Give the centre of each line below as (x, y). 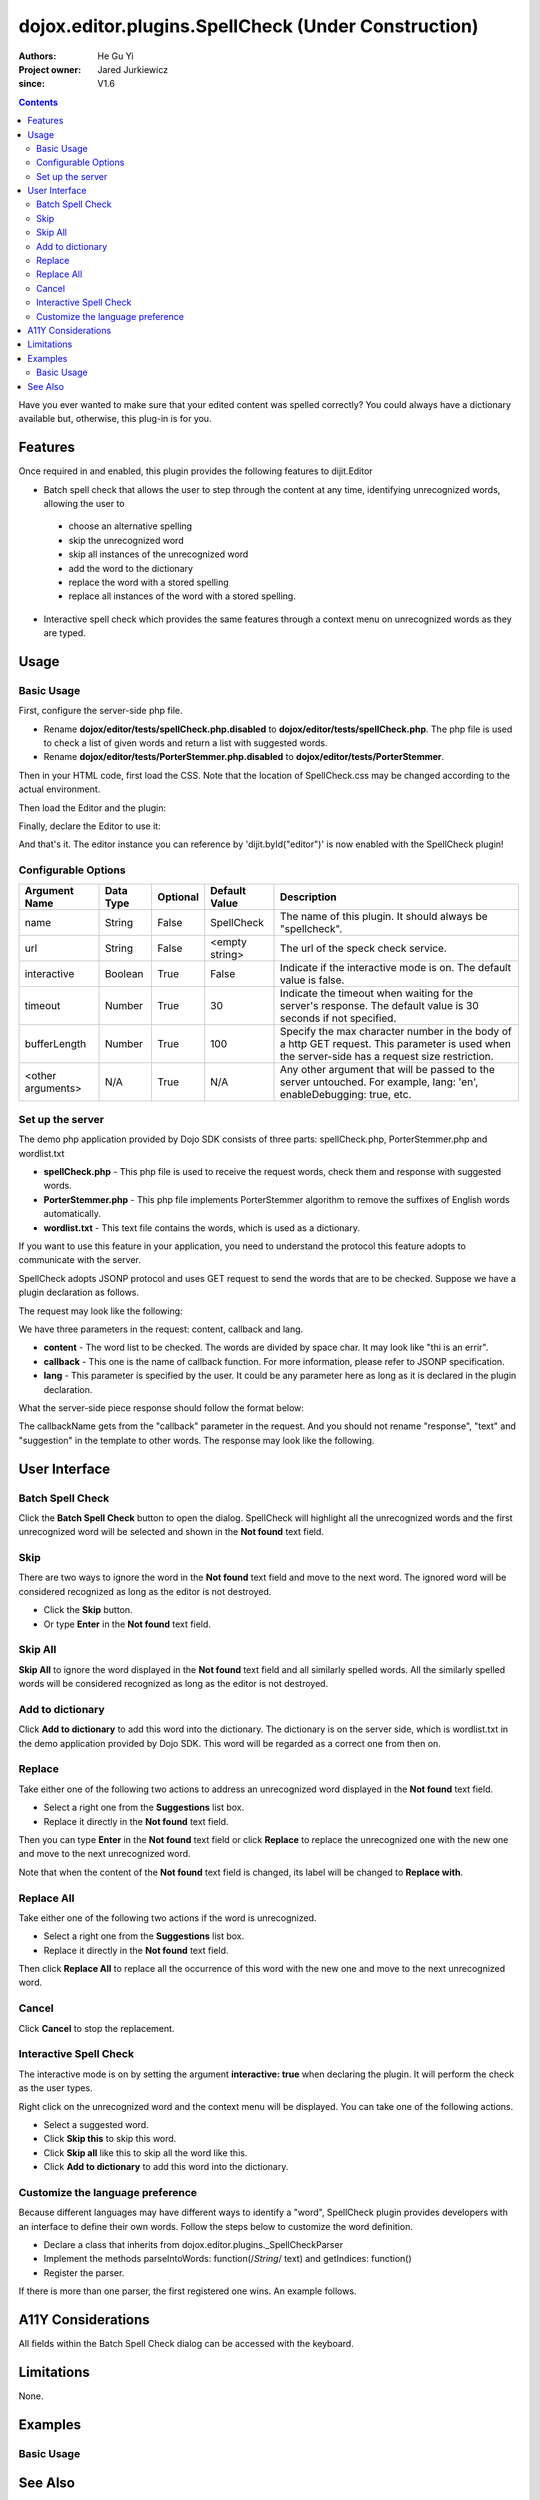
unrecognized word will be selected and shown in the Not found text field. (171, 1532)
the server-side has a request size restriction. (387, 1056)
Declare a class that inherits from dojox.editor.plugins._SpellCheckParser (193, 2244)
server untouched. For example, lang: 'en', (379, 1082)
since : (31, 84)
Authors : (37, 56)
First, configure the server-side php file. (100, 711)
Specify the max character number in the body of (396, 1031)
